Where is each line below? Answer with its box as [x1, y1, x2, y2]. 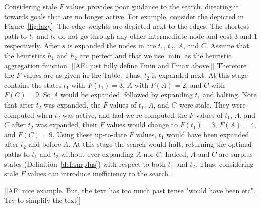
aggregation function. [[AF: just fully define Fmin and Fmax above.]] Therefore [4, 60, 247, 70]
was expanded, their [36, 119, 98, 130]
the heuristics [4, 50, 45, 60]
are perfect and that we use [79, 50, 164, 60]
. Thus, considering [195, 158, 254, 169]
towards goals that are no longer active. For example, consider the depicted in [4, 11, 244, 21]
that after [4, 99, 34, 110]
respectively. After [4, 40, 60, 51]
